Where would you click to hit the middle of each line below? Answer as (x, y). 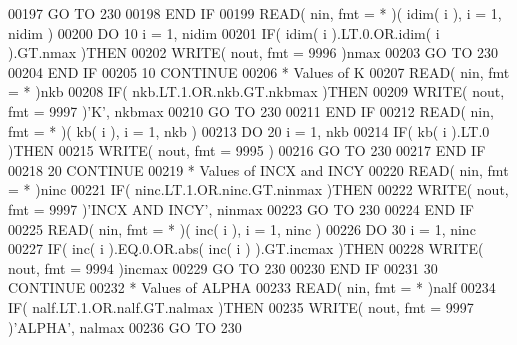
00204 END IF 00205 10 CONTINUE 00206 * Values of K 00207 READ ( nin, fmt (259, 71)
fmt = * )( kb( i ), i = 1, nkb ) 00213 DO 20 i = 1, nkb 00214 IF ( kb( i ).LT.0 (249, 130)
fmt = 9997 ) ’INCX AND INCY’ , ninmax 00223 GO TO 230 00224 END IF (241, 208)
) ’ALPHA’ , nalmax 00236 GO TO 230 (125, 326)
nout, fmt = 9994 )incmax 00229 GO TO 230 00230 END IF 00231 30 (223, 267)
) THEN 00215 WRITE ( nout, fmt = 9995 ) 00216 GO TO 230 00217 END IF (247, 150)
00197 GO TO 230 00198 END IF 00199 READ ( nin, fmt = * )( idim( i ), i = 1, (255, 13)
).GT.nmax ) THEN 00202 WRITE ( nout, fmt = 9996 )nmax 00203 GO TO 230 (253, 52)
